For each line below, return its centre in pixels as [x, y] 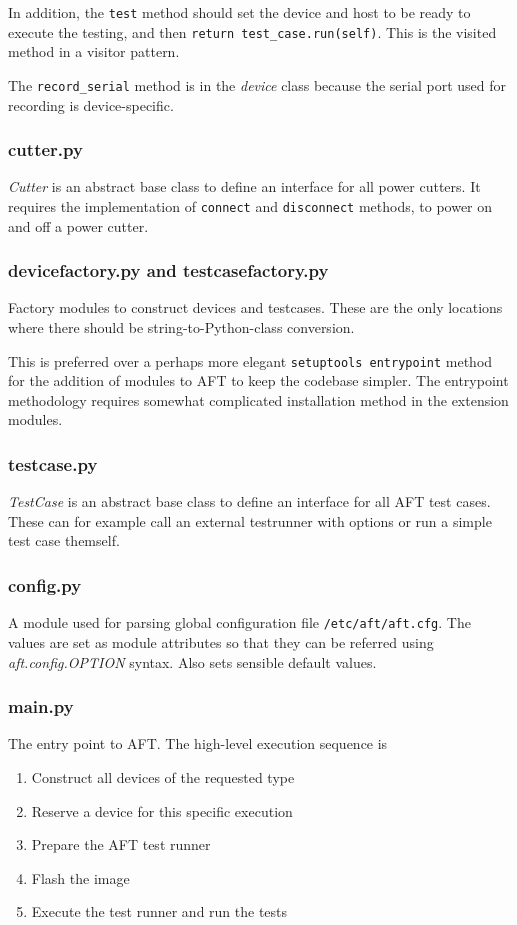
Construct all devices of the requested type [163, 776]
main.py [41, 706]
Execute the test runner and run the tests [159, 911]
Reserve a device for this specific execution [162, 810]
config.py [45, 584]
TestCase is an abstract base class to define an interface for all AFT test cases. [249, 501]
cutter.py [45, 149]
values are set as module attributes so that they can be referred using [221, 641]
